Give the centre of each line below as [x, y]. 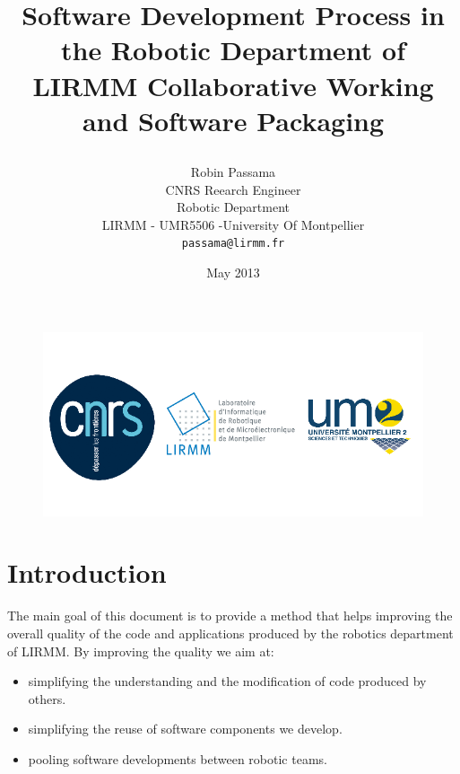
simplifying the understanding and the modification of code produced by [227, 681]
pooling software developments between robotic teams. [178, 758]
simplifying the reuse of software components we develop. [185, 729]
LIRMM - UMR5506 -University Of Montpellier [233, 224]
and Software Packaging [233, 120]
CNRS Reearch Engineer [233, 189]
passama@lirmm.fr [233, 244]
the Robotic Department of [233, 50]
